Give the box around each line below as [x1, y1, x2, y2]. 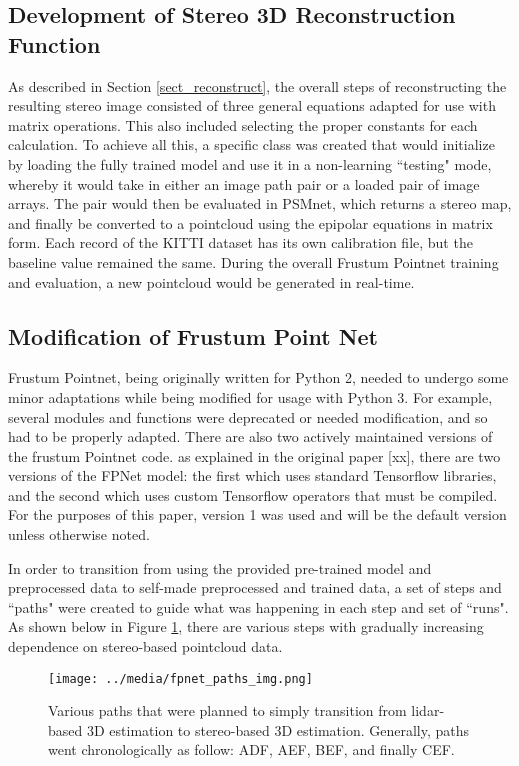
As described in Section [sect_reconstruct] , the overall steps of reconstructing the [8, 75, 507, 96]
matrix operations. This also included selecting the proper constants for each [8, 114, 478, 135]
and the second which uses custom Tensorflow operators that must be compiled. [8, 484, 498, 505]
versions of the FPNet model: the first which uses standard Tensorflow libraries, [8, 465, 497, 486]
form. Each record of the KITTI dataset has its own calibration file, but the [8, 232, 473, 253]
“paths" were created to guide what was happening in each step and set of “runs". [8, 596, 509, 617]
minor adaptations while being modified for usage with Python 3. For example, [8, 386, 493, 407]
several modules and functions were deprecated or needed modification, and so [8, 406, 488, 427]
